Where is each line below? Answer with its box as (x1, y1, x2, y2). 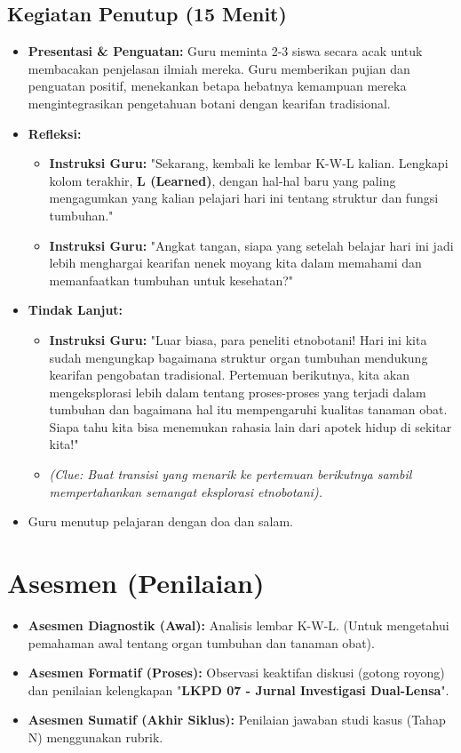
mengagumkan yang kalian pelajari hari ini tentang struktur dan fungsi (49, 188, 439, 207)
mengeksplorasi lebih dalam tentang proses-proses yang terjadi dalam (49, 382, 426, 401)
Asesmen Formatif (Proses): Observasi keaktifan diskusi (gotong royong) (28, 663, 445, 682)
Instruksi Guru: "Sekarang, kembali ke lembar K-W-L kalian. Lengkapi (49, 154, 449, 172)
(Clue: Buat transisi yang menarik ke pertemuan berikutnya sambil (49, 465, 412, 484)
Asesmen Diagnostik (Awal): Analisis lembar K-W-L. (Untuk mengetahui (28, 615, 449, 634)
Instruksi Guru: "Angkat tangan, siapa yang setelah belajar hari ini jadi (49, 236, 454, 254)
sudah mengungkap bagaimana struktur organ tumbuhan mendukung (49, 348, 428, 366)
